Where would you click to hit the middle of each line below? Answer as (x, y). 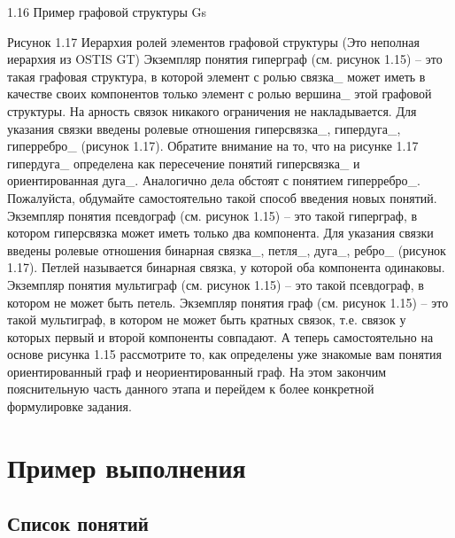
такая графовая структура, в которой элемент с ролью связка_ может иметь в (216, 76)
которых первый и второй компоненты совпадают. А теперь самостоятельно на (220, 336)
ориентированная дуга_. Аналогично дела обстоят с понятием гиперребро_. (214, 180)
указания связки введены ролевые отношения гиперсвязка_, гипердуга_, (204, 128)
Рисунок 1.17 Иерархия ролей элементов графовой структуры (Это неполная (213, 41)
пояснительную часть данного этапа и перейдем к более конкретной (191, 389)
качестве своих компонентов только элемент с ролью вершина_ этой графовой (220, 94)
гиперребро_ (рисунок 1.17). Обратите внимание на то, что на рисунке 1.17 (213, 146)
